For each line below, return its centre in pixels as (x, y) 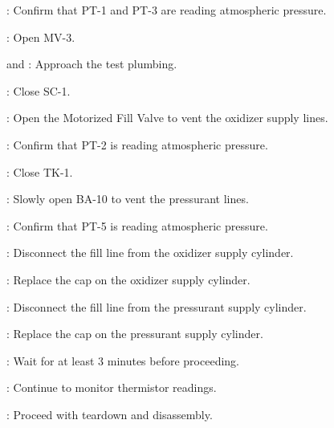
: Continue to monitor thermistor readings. (112, 387)
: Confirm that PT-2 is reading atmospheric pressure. (137, 144)
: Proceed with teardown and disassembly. (110, 414)
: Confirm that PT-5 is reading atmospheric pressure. (137, 225)
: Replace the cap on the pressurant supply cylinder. (135, 334)
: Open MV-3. (41, 37)
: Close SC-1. (39, 90)
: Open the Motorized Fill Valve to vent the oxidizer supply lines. (167, 118)
